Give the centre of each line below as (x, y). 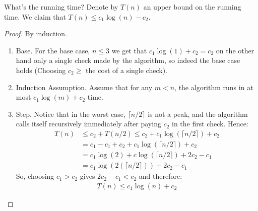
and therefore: (160, 176)
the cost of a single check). (126, 70)
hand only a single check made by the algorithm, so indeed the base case (128, 60)
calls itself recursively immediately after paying (88, 124)
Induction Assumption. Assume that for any (84, 87)
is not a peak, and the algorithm (198, 114)
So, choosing (35, 176)
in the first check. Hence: (210, 124)
